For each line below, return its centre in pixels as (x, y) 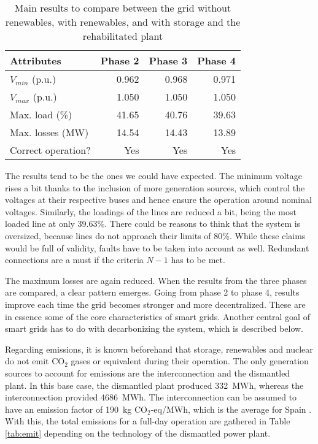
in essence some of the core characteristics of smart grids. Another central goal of (157, 316)
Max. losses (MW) (49, 132)
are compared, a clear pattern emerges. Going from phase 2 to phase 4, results (152, 292)
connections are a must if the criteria (74, 260)
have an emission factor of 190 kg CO (76, 409)
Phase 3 (168, 60)
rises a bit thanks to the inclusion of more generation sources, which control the (155, 187)
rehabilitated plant (123, 36)
